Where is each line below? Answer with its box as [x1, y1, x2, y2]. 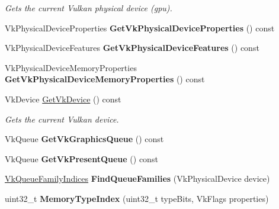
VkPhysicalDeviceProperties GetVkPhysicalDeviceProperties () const [5, 21, 275, 34]
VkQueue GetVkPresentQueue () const [5, 152, 158, 165]
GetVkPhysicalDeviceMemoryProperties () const [5, 73, 205, 85]
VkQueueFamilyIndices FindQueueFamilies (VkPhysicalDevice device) [5, 172, 270, 185]
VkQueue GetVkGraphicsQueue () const [5, 133, 164, 145]
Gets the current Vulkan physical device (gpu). [5, 2, 172, 14]
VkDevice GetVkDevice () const [5, 92, 121, 105]
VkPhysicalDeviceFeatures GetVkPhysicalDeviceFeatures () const [5, 41, 259, 54]
